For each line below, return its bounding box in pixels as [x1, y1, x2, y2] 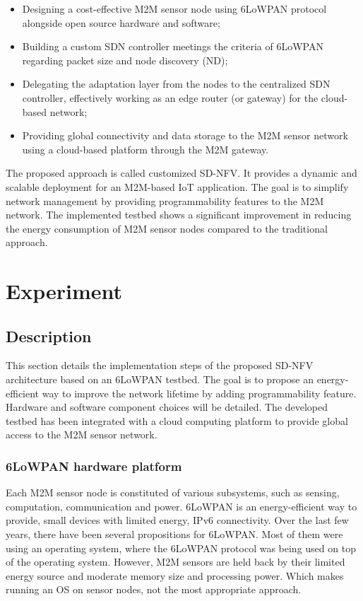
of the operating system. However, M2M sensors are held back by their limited [6, 554, 345, 569]
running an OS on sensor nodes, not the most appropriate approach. [6, 582, 302, 597]
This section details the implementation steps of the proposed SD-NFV [6, 358, 314, 373]
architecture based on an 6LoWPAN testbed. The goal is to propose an [6, 372, 314, 387]
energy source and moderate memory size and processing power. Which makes [6, 568, 344, 583]
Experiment [6, 276, 123, 305]
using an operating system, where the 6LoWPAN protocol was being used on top [6, 540, 356, 555]
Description [6, 325, 92, 346]
